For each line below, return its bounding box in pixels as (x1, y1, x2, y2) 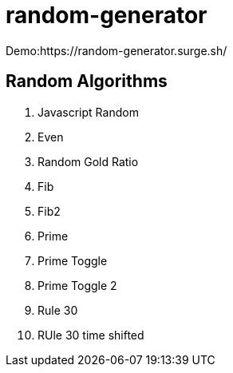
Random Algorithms (6, 71, 168, 92)
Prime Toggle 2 (38, 278, 117, 292)
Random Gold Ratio (38, 154, 139, 169)
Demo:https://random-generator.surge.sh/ (6, 43, 227, 58)
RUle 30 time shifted (38, 327, 144, 342)
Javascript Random (38, 105, 139, 119)
